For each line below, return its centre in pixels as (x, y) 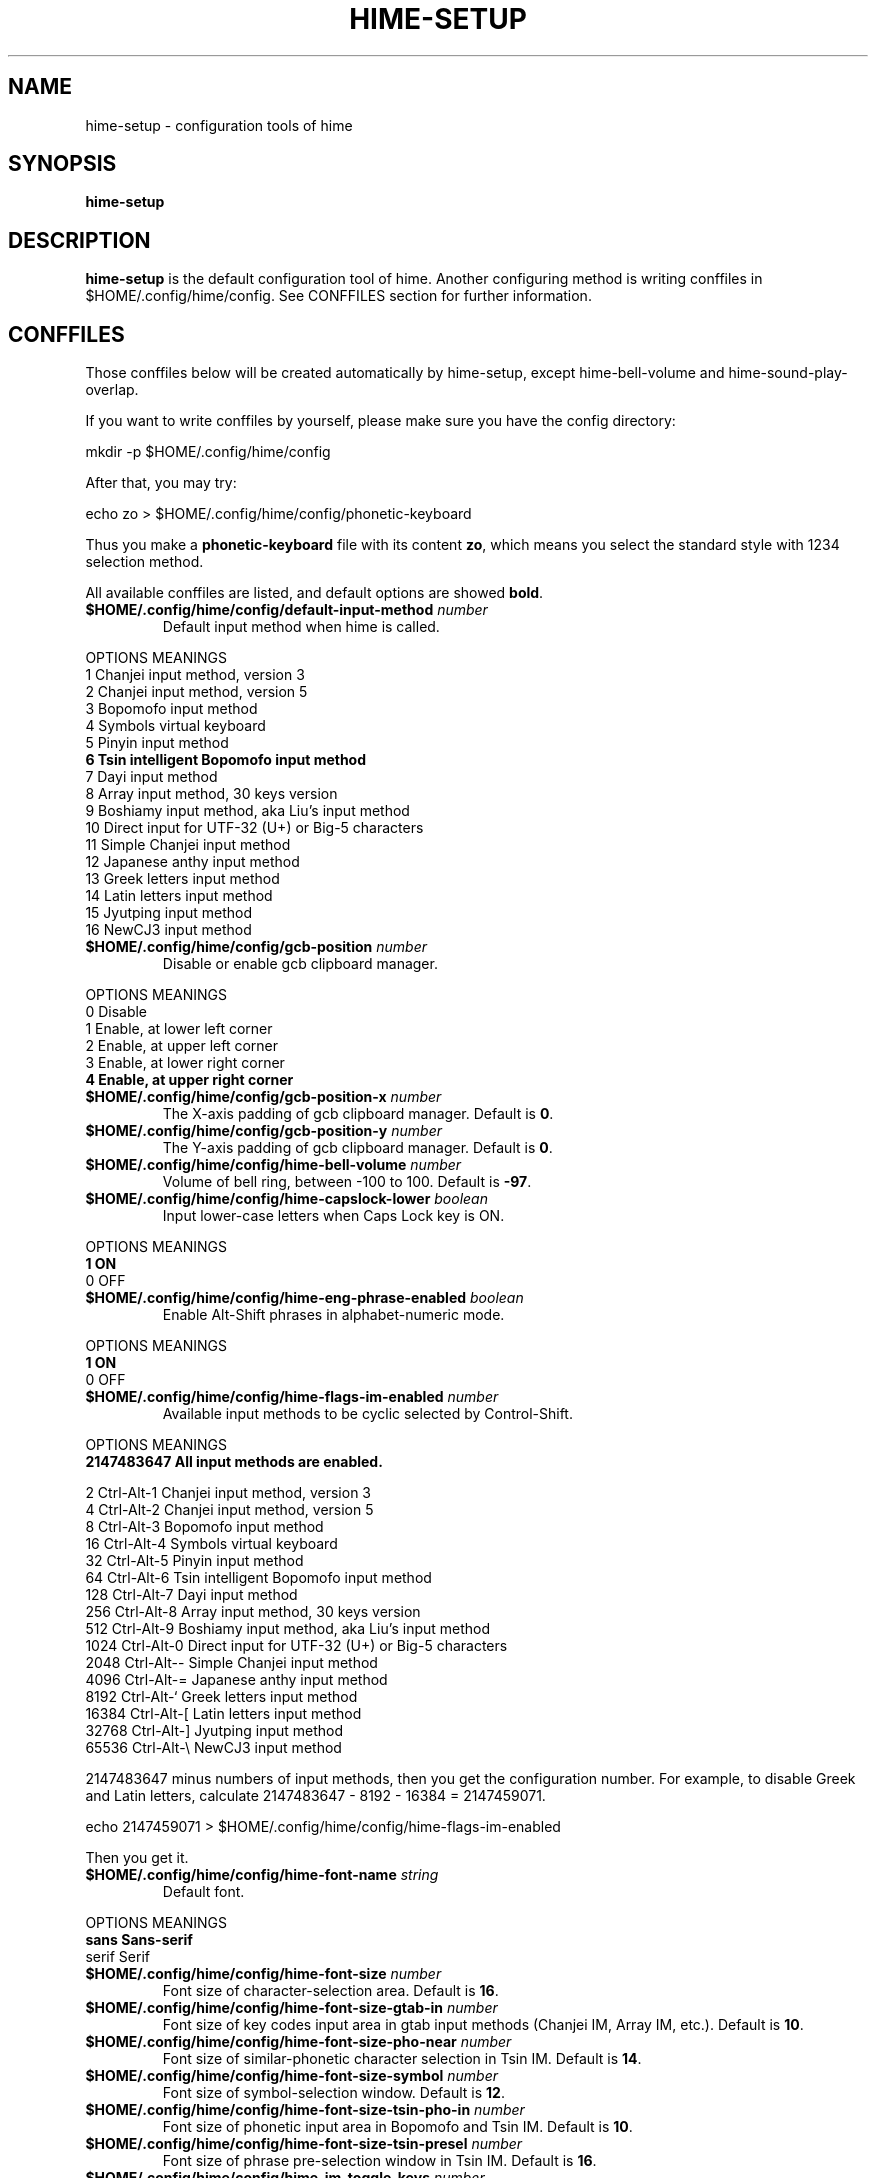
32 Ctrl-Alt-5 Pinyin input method (194, 1561)
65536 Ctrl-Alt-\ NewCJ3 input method (213, 1748)
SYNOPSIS (62, 164)
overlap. (112, 390)
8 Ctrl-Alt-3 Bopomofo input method (204, 1527)
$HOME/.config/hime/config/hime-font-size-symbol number (291, 2076)
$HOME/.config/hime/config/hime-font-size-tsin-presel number (304, 2144)
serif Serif (117, 1957)
